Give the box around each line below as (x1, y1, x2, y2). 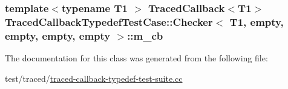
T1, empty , (229, 14, 284, 29)
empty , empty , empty (5, 28, 111, 43)
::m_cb (127, 28, 163, 43)
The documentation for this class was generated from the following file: (5, 52, 268, 64)
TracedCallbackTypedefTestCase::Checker (5, 14, 213, 29)
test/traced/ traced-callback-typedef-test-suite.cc (5, 72, 183, 84)
